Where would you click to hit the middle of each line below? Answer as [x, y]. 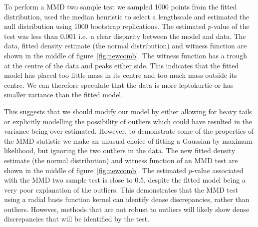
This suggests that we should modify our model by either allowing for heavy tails [128, 111]
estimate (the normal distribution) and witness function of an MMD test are [121, 160]
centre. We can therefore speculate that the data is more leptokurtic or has [119, 85]
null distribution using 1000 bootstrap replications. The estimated [105, 26]
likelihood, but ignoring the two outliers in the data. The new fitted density [120, 150]
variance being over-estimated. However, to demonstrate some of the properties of [129, 131]
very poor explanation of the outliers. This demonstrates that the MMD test [121, 189]
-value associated [218, 170]
